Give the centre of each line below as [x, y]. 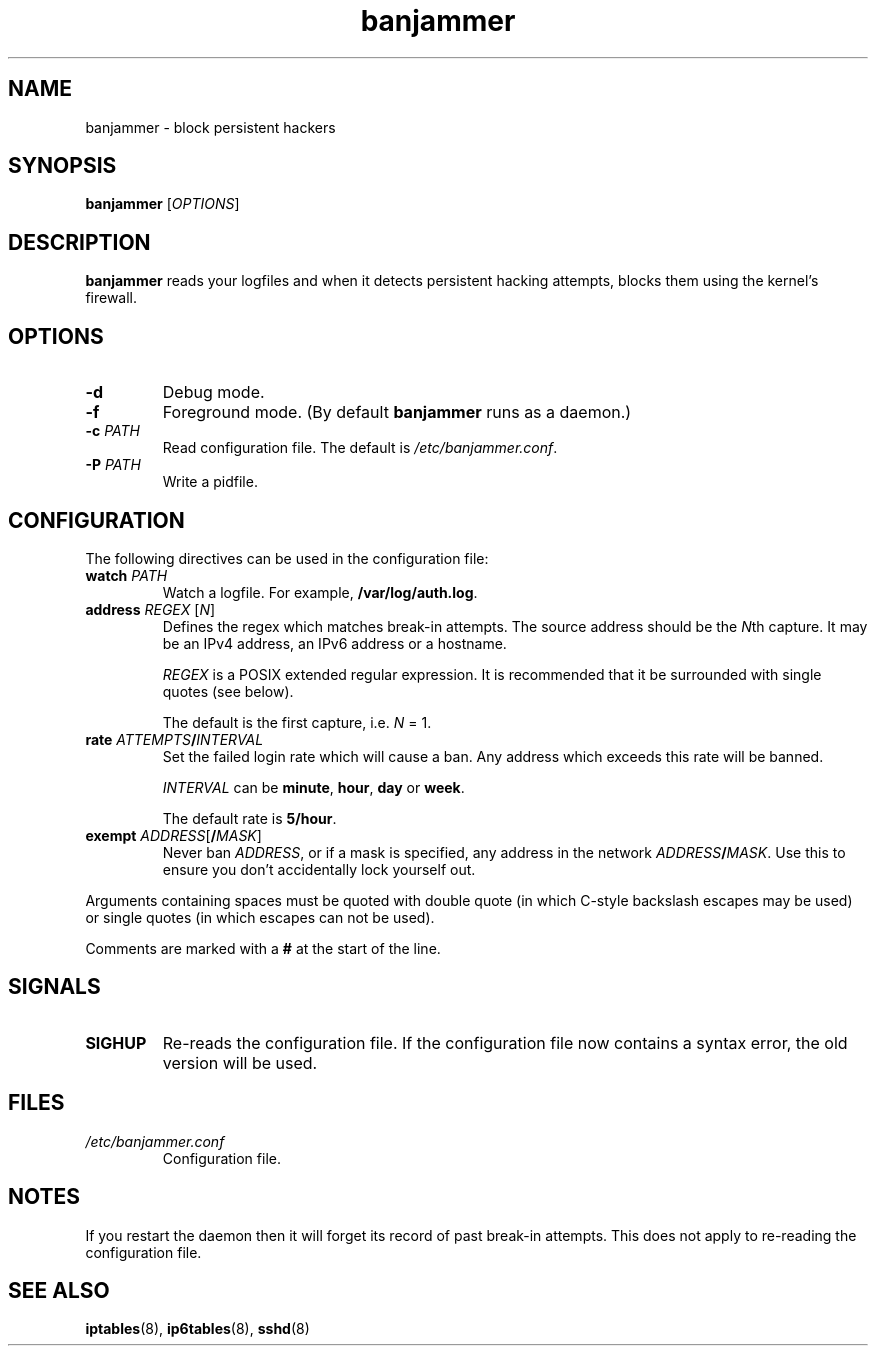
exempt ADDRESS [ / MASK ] [173, 835]
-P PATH [113, 465]
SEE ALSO [59, 1290]
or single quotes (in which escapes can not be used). [260, 917]
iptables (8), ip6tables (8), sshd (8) [197, 1329]
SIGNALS [54, 987]
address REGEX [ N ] [150, 609]
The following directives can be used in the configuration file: [287, 558]
